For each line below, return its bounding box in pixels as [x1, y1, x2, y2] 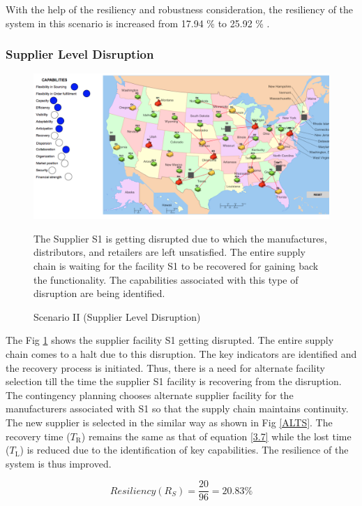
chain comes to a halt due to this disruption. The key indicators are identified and [6, 347, 357, 361]
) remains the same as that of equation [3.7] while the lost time [81, 428, 352, 443]
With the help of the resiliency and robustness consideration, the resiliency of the [6, 2, 354, 16]
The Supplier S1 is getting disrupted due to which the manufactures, [33, 231, 327, 245]
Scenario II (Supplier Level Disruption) [33, 309, 201, 324]
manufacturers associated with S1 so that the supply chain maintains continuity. [6, 401, 349, 416]
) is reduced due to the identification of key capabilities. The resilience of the [20, 442, 349, 457]
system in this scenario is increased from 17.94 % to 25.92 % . [6, 15, 270, 30]
